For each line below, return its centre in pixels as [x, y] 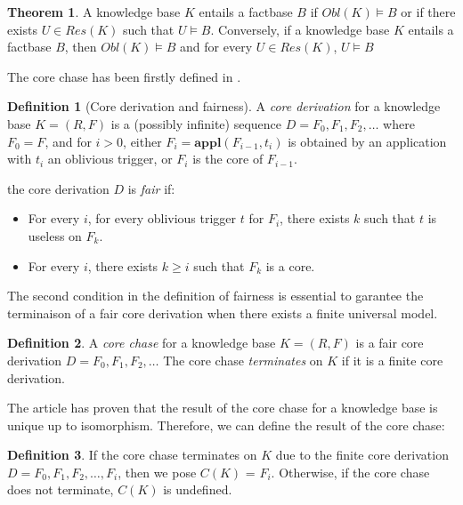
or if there [428, 12]
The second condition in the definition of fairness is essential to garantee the [215, 296]
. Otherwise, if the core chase [350, 472]
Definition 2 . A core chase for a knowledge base [142, 343]
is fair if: [151, 188]
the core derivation [58, 188]
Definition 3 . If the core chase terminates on [132, 455]
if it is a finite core [392, 360]
